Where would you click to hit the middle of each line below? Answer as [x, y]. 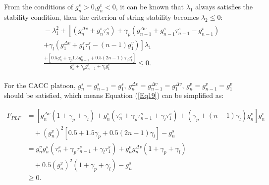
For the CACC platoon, [40, 85]
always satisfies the [224, 6]
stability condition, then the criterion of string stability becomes [102, 17]
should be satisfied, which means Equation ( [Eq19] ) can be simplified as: [114, 95]
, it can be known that [150, 6]
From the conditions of [39, 6]
